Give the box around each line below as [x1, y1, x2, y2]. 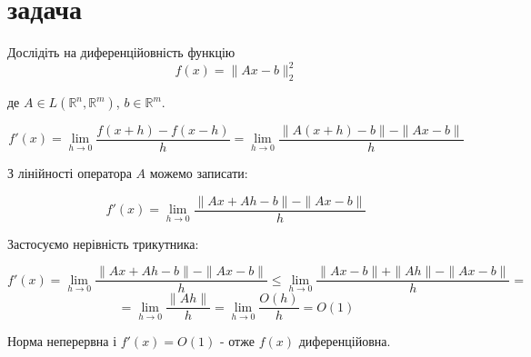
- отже [219, 332, 255, 351]
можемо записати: [149, 164, 248, 183]
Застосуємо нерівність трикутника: [7, 233, 199, 253]
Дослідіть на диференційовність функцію [7, 43, 235, 62]
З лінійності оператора [7, 164, 132, 183]
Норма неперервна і [7, 332, 117, 351]
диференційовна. [298, 332, 391, 351]
